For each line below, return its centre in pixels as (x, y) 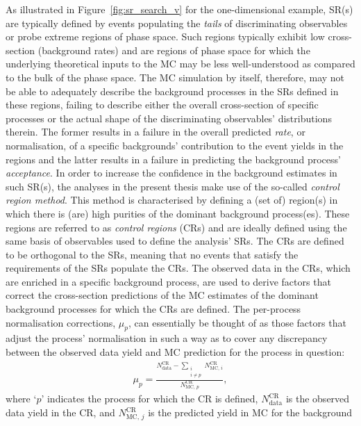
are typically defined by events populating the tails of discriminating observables (177, 23)
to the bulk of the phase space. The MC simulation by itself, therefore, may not (175, 77)
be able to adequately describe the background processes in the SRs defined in (172, 91)
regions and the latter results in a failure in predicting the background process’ (173, 159)
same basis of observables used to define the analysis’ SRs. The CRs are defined (175, 241)
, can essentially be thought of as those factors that (237, 322)
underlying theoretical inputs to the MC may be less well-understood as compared (180, 64)
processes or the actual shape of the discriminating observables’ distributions (169, 118)
